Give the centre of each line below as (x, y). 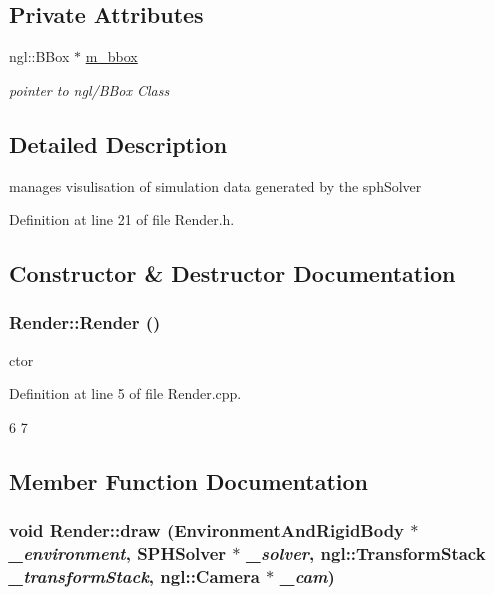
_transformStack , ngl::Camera (134, 576)
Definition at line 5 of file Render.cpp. (125, 393)
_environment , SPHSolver (118, 553)
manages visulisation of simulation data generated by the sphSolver (215, 185)
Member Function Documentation (189, 480)
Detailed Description (118, 143)
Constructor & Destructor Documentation (232, 273)
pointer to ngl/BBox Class (89, 89)
